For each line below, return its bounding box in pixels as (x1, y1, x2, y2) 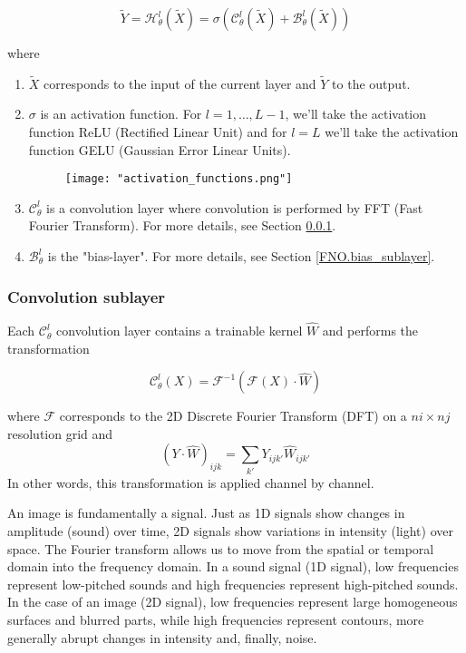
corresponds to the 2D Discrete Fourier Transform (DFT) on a (59, 406, 407, 425)
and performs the (322, 321, 419, 340)
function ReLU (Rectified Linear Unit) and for (28, 122, 287, 141)
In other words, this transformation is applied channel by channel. (7, 473, 374, 492)
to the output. (332, 73, 411, 93)
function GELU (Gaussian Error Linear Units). (28, 140, 291, 159)
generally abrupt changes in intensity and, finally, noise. (7, 628, 317, 647)
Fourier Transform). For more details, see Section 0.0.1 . (28, 216, 336, 235)
